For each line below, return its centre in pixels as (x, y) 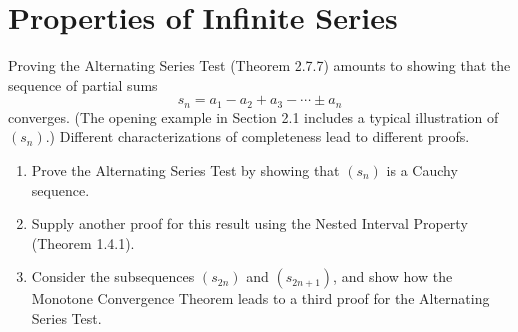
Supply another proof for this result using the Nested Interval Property (249, 223)
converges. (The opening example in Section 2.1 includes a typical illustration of (253, 116)
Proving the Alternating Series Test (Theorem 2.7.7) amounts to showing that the (259, 65)
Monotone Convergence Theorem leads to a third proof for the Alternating (260, 298)
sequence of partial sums (83, 84)
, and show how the (393, 276)
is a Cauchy (422, 169)
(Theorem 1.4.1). (83, 242)
